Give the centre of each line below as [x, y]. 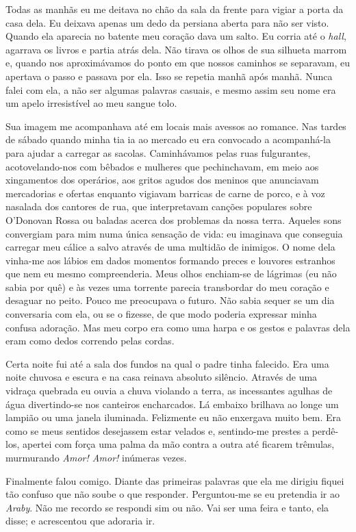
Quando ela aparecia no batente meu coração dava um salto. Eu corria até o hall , [176, 36]
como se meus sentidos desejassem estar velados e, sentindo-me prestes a [157, 430]
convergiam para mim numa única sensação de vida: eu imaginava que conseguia [174, 233]
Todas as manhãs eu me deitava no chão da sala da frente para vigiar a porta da [175, 9]
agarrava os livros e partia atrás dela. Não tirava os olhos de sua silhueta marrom [176, 49]
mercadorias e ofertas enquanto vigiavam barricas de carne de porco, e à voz [165, 193]
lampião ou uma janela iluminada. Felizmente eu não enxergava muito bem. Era [174, 417]
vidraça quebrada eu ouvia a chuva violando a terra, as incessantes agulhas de [169, 391]
